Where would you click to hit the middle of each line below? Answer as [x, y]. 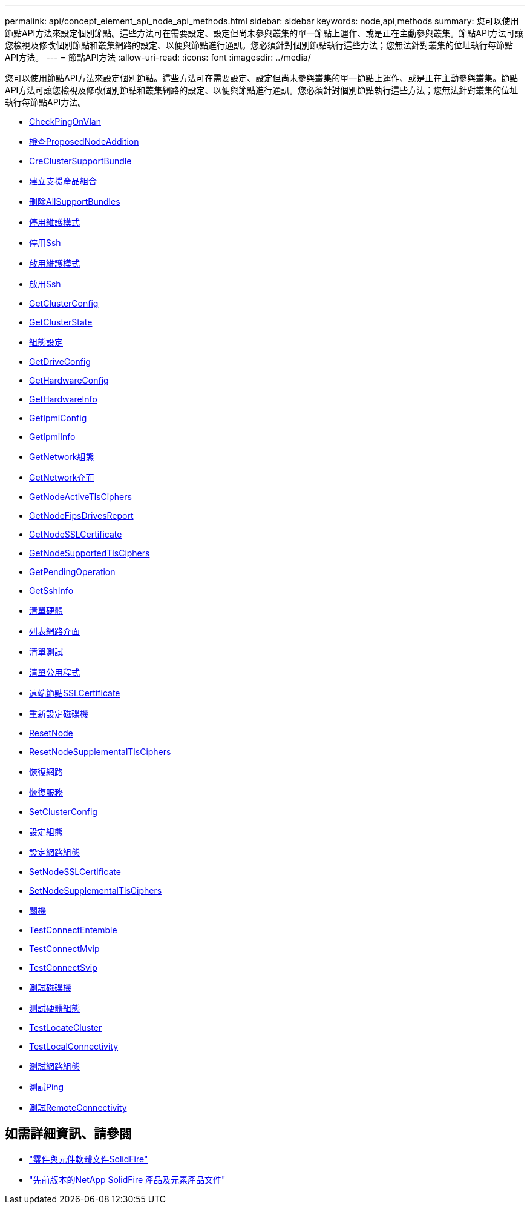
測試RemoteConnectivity [78, 1107]
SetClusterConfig [63, 812]
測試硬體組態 [54, 1008]
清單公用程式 [54, 672]
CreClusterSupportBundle [80, 161]
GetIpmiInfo [52, 437]
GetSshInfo [51, 591]
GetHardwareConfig [69, 380]
